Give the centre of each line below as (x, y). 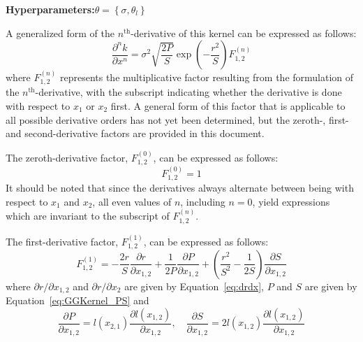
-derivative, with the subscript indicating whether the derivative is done (188, 92)
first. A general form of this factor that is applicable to (228, 106)
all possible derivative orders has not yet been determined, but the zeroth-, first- (177, 119)
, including (203, 201)
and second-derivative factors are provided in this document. (135, 133)
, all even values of (132, 201)
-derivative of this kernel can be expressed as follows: (244, 33)
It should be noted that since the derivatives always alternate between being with (180, 188)
